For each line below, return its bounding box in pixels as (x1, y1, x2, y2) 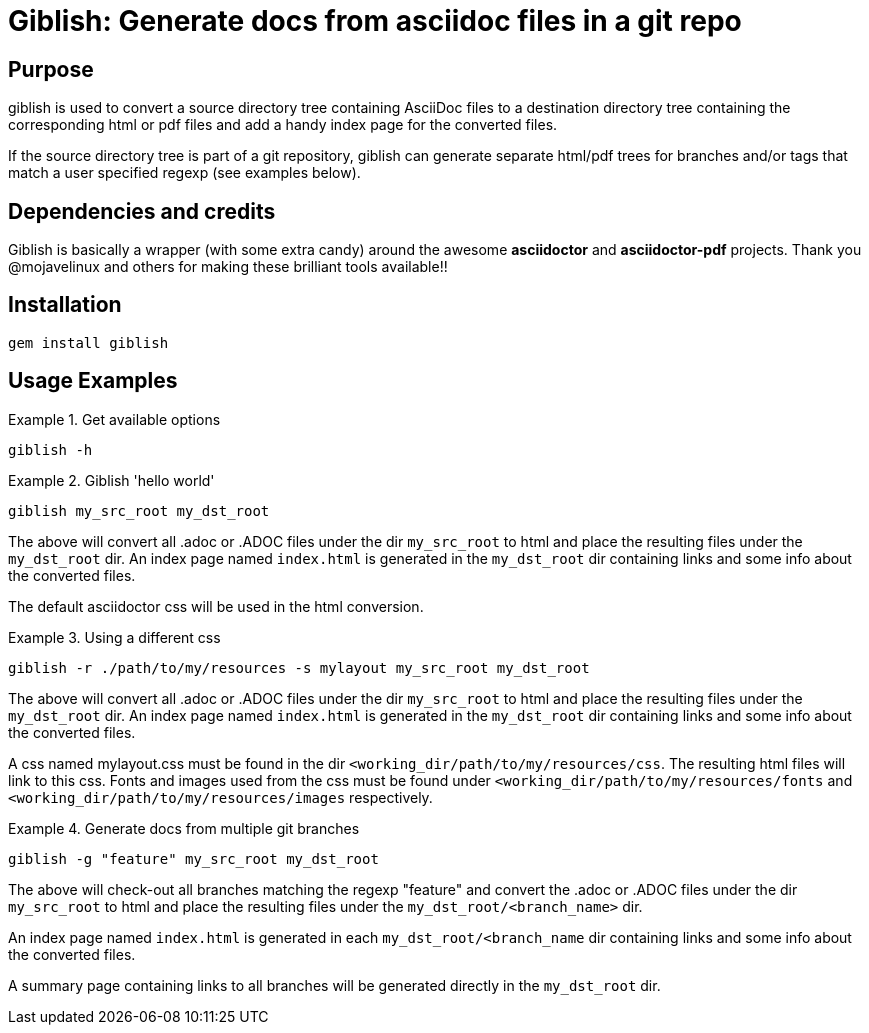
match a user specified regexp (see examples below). (8, 164, 361, 182)
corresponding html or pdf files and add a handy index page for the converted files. (8, 116, 558, 134)
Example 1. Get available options (8, 410, 221, 428)
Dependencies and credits (8, 198, 276, 224)
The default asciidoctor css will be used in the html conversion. (8, 597, 424, 615)
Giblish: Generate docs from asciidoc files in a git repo (8, 4, 742, 38)
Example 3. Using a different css (8, 628, 221, 646)
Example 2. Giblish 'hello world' (8, 471, 215, 489)
